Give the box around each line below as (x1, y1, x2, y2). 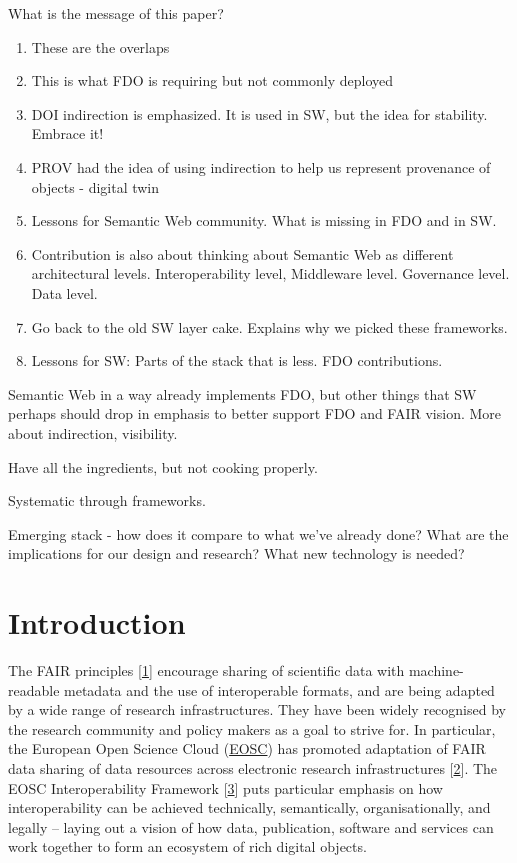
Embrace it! (31, 123, 104, 144)
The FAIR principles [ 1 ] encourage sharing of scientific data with (8, 660, 405, 680)
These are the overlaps (31, 36, 170, 57)
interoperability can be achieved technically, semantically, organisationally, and (8, 797, 491, 818)
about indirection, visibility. (8, 422, 178, 443)
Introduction (8, 602, 186, 643)
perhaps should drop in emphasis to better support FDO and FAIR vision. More (8, 403, 502, 424)
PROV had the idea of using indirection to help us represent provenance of (31, 156, 491, 177)
